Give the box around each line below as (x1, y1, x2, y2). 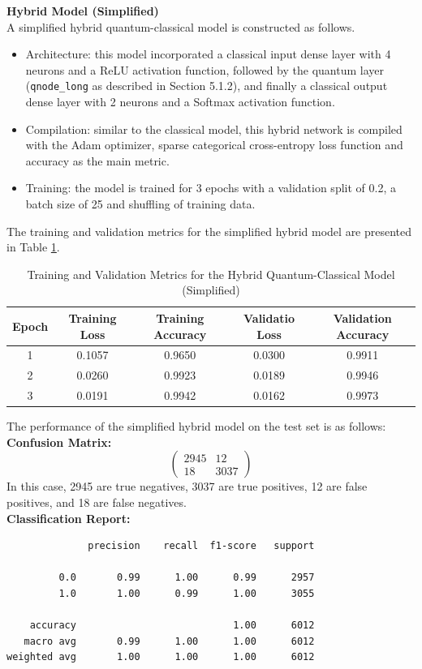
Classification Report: (6, 509, 131, 526)
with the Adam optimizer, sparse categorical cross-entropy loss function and (25, 136, 403, 153)
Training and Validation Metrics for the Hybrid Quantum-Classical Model (27, 265, 395, 282)
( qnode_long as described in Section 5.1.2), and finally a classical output (25, 77, 388, 94)
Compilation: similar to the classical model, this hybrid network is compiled (25, 120, 403, 137)
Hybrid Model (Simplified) (6, 2, 159, 19)
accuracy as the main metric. (25, 152, 170, 169)
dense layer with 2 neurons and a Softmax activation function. (25, 93, 335, 110)
